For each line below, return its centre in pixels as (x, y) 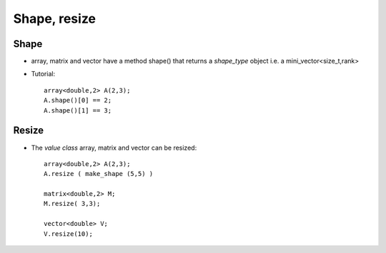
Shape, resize (55, 19)
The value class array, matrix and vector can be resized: (114, 148)
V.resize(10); (68, 234)
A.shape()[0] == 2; (78, 100)
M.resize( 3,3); (72, 204)
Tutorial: (43, 74)
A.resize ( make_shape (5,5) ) (99, 174)
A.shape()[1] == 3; (78, 110)
